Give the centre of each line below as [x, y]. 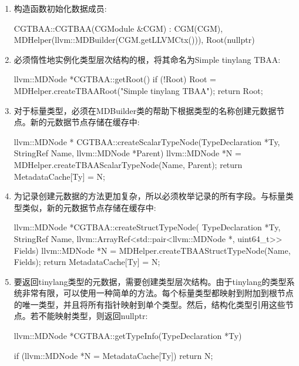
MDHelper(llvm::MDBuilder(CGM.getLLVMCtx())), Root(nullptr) [134, 40]
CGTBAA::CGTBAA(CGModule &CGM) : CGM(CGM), [118, 28]
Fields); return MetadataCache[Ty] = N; [87, 262]
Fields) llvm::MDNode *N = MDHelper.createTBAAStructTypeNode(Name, [152, 250]
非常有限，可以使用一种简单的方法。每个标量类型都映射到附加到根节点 [158, 293]
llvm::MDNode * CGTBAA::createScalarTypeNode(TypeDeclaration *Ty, [147, 141]
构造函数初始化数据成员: [60, 8]
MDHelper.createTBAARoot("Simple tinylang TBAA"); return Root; [138, 90]
